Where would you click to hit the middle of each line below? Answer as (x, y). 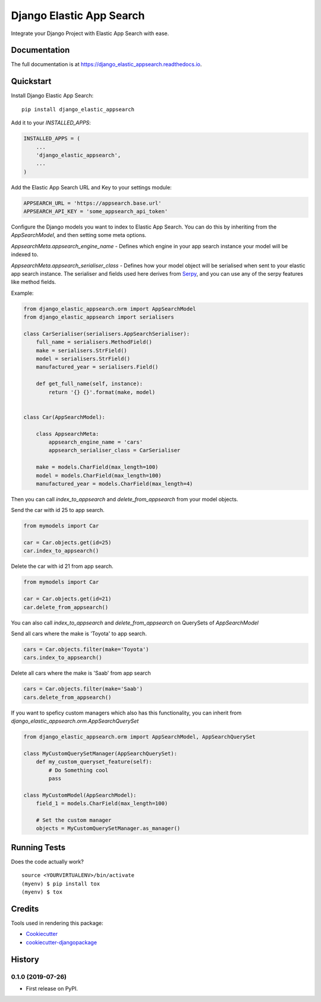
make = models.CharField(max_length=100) (97, 467)
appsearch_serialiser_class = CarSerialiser (114, 450)
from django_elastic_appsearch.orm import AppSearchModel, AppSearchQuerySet (139, 737)
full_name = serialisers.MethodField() (94, 342)
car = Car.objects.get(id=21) (67, 599)
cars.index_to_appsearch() (63, 658)
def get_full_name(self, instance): (89, 384)
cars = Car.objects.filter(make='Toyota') (86, 649)
